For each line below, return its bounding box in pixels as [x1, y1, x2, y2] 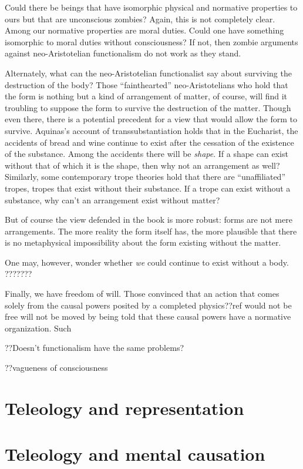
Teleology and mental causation [5, 442, 265, 466]
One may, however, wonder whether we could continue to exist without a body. [5, 256, 289, 268]
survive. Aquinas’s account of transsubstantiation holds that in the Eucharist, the [5, 124, 298, 136]
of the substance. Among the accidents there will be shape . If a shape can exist [5, 148, 288, 160]
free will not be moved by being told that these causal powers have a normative [5, 310, 291, 323]
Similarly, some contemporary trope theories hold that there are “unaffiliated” [5, 170, 286, 183]
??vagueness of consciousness [5, 361, 108, 374]
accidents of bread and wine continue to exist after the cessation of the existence [5, 136, 294, 148]
